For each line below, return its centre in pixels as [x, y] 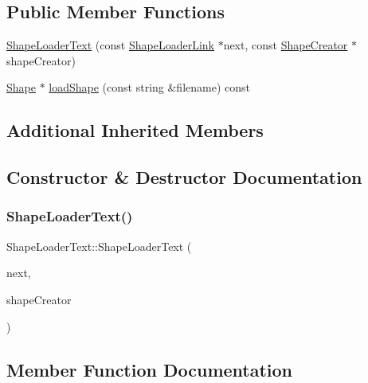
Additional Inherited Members [135, 130]
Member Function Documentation [150, 369]
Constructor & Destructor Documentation [184, 177]
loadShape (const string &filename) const [149, 87]
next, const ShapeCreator [286, 45]
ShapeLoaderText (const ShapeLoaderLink [110, 45]
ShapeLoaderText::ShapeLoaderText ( [99, 246]
